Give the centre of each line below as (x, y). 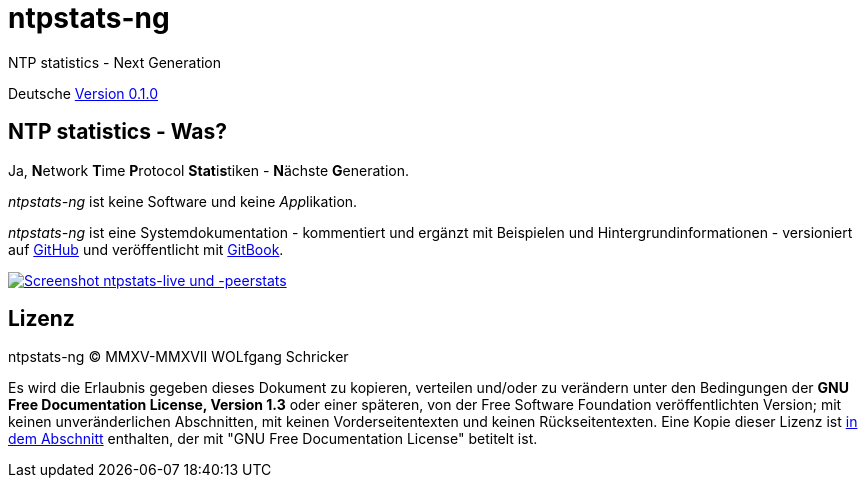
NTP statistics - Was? (118, 132)
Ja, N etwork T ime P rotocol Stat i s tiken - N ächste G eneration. (208, 170)
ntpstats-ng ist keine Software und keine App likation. (183, 201)
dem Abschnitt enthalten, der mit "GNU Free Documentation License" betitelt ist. (273, 439)
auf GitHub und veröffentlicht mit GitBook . (146, 249)
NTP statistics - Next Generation (115, 62)
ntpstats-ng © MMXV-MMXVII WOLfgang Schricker (178, 357)
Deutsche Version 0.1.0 (83, 93)
